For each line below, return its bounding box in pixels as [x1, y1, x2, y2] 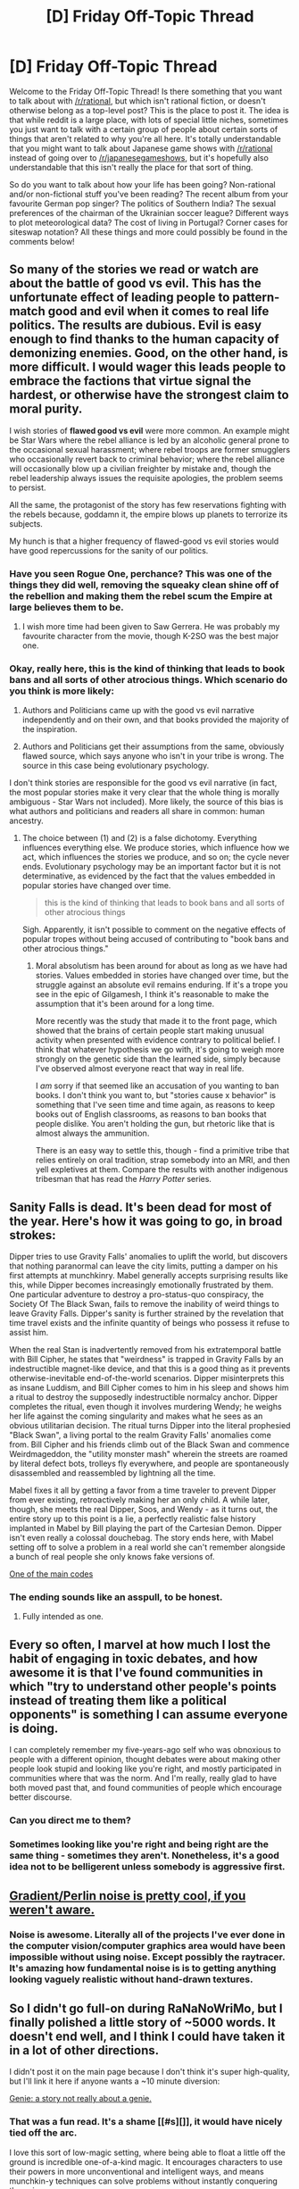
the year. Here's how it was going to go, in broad [9, 1213, 283, 1228]
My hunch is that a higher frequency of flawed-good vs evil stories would [9, 536, 279, 546]
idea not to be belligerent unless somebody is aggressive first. [9, 1860, 286, 1873]
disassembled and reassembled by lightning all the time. [9, 1468, 216, 1478]
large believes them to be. [9, 601, 124, 613]
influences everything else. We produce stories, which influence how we [21, 842, 290, 853]
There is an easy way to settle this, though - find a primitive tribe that [35, 1145, 290, 1156]
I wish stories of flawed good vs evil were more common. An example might [9, 425, 290, 436]
